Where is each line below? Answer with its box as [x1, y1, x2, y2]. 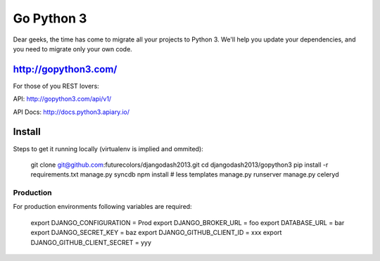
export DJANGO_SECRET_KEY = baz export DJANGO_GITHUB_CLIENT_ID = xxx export [30, 229, 282, 237]
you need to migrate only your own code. [13, 44, 133, 53]
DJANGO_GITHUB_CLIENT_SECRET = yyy [30, 238, 151, 246]
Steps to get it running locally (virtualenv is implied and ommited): [13, 144, 203, 153]
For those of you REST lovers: [13, 82, 100, 90]
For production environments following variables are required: [13, 203, 193, 211]
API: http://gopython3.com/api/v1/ [13, 95, 112, 103]
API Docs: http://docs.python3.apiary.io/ [13, 108, 130, 116]
